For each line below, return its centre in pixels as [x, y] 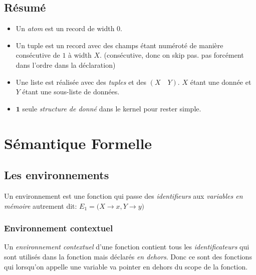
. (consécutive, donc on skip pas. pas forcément [172, 55]
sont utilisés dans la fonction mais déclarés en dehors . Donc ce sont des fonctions [128, 256]
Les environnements [57, 175]
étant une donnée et [221, 82]
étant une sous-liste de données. [71, 92]
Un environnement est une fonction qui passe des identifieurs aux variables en [123, 195]
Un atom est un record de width [65, 28]
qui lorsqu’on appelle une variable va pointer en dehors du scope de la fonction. [126, 266]
